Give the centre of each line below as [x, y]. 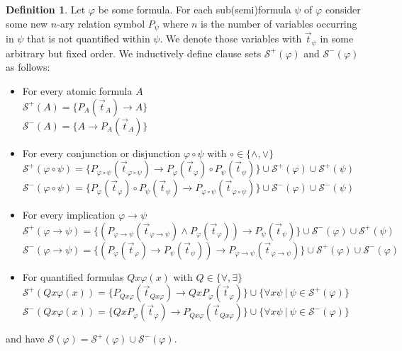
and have [25, 339]
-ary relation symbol [101, 23]
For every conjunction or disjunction [101, 153]
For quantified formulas [73, 276]
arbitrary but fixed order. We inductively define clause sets [134, 53]
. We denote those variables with [231, 39]
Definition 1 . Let [46, 9]
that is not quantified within [89, 39]
